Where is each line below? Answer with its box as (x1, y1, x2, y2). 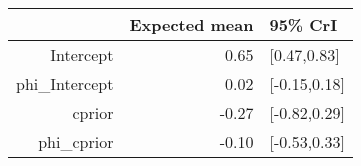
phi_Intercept (16, 72, 114, 95)
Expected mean (129, 13, 254, 36)
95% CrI (269, 13, 338, 36)
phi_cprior (38, 130, 114, 153)
